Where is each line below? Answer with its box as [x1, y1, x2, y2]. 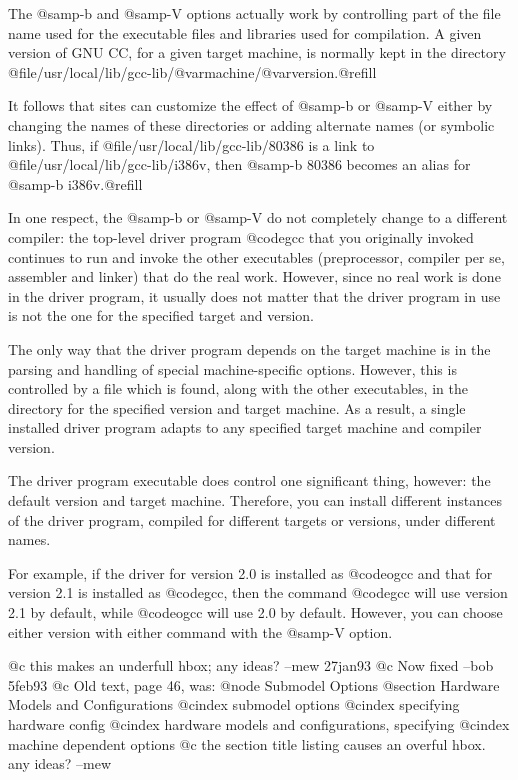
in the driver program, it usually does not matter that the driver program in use [8, 285, 501, 306]
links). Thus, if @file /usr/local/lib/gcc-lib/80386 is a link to [8, 134, 375, 155]
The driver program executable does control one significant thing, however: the [8, 470, 491, 491]
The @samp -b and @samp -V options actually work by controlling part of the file [8, 3, 501, 23]
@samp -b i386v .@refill [8, 173, 143, 194]
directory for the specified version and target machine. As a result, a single [8, 397, 466, 418]
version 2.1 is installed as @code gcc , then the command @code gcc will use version [8, 582, 508, 603]
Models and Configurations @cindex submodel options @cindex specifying [8, 694, 460, 715]
